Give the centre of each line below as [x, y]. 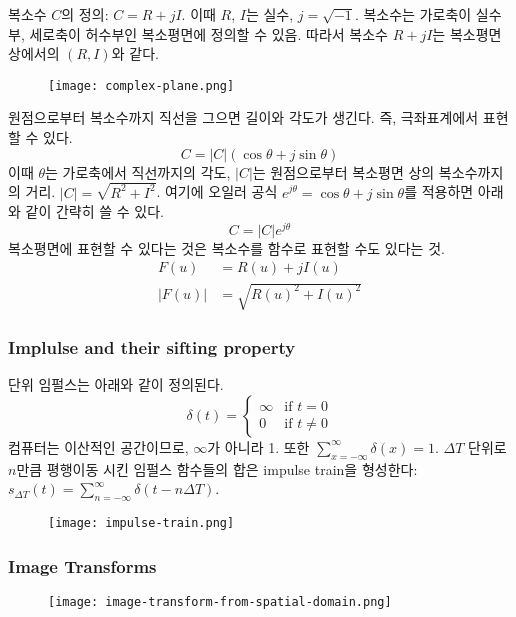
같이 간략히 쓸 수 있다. [95, 211]
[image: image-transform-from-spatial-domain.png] [220, 601]
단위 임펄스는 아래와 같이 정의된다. [116, 384]
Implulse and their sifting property [152, 346]
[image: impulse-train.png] [141, 522]
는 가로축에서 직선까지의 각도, [138, 171]
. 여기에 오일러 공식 [217, 191]
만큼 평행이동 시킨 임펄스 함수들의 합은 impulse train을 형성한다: [217, 468]
